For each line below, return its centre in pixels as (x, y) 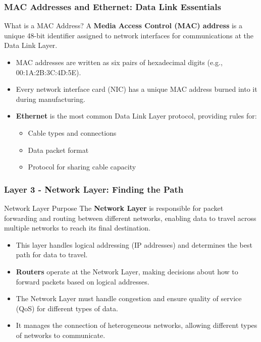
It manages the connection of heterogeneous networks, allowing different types (137, 325)
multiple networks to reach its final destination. (77, 228)
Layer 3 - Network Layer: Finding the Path (94, 189)
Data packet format (58, 150)
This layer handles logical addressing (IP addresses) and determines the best (134, 244)
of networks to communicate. (61, 335)
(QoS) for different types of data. (67, 308)
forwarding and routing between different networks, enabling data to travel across (130, 218)
